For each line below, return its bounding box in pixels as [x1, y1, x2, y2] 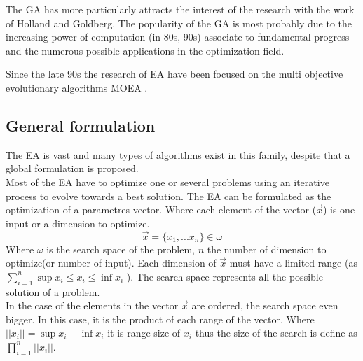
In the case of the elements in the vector [6, 298, 179, 313]
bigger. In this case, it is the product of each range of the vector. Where [6, 311, 315, 326]
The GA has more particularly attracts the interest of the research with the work [6, 2, 355, 16]
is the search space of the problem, [46, 241, 195, 256]
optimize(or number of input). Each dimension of [6, 255, 217, 270]
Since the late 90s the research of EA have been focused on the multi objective [6, 66, 343, 81]
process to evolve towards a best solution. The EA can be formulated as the [6, 188, 331, 203]
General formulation [6, 114, 156, 136]
